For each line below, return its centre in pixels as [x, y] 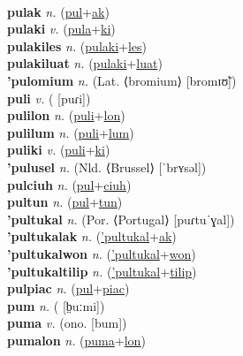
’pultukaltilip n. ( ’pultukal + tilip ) [102, 271]
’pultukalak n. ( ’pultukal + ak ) [92, 236]
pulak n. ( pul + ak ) [58, 11]
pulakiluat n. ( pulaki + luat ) [85, 63]
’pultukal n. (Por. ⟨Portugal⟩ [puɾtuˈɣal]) [121, 219]
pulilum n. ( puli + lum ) [71, 132]
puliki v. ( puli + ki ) [59, 150]
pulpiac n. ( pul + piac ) [68, 288]
